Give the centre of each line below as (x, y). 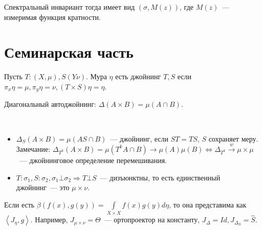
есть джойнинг (138, 76)
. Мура (96, 76)
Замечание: (33, 148)
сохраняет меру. (233, 138)
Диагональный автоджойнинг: (50, 104)
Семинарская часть (69, 52)
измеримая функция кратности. (52, 17)
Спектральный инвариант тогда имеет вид (70, 7)
